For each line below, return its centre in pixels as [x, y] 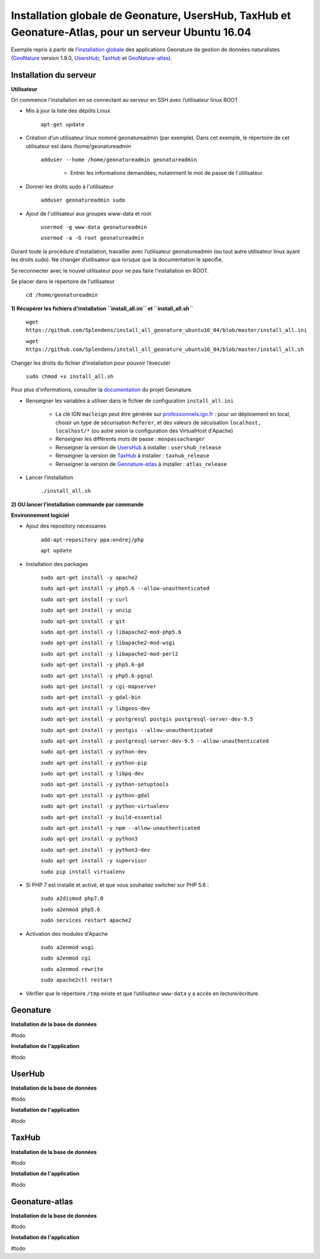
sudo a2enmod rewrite [72, 969]
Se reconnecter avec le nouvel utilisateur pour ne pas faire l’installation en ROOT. [110, 270]
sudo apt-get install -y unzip [86, 610]
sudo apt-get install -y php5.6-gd [92, 665]
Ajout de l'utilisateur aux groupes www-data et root [88, 213]
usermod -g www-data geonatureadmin [94, 227]
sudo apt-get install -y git [83, 621]
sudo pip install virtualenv [83, 872]
